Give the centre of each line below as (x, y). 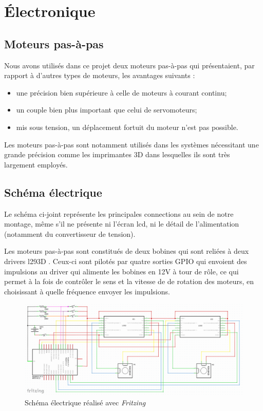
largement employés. (36, 164)
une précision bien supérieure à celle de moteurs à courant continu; (121, 92)
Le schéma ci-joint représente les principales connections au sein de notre (119, 213)
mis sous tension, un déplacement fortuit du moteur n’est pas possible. (127, 127)
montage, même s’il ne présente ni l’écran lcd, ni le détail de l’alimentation (122, 224)
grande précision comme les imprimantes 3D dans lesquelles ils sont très (117, 154)
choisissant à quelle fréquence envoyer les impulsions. (87, 291)
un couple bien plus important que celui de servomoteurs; (107, 110)
